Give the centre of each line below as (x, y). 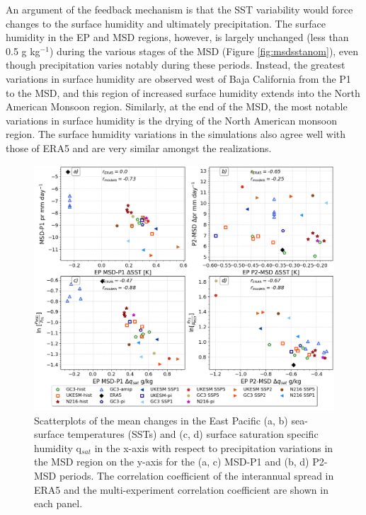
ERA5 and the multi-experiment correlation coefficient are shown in (181, 489)
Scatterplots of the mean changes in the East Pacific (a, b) (161, 420)
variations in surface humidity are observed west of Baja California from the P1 (178, 78)
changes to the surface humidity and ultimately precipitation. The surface (166, 23)
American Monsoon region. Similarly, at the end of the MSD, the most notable (177, 106)
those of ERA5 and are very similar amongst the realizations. (139, 147)
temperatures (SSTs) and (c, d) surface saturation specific (193, 434)
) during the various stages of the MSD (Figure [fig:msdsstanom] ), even (204, 51)
